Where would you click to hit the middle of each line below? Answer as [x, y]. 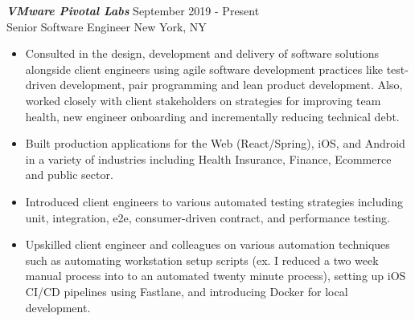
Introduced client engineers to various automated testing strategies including [214, 201]
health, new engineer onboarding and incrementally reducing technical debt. [212, 116]
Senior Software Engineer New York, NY [107, 26]
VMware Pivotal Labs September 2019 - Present [133, 10]
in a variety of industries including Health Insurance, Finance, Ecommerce [208, 158]
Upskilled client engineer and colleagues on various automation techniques [207, 244]
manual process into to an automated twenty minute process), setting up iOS [216, 276]
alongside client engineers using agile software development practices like [204, 69]
